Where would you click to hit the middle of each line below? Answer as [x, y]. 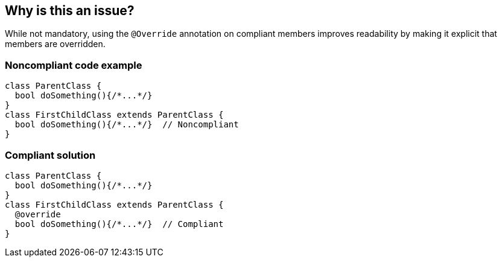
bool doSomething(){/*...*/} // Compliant [119, 224]
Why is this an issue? [70, 11]
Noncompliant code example [74, 65]
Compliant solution [50, 155]
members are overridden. [55, 44]
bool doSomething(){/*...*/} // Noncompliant [127, 125]
